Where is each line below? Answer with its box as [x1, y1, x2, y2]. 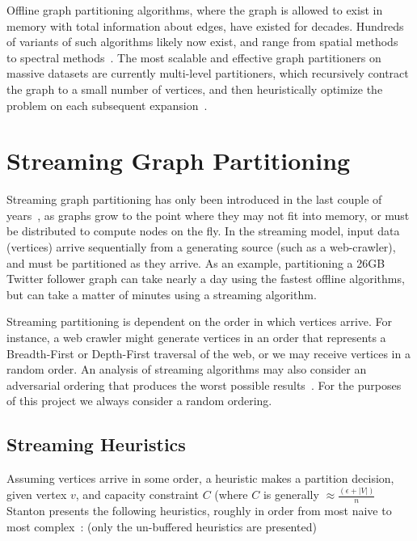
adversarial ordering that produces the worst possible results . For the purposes [6, 376, 402, 393]
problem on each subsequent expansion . [6, 96, 208, 113]
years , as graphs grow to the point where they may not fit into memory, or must [6, 206, 410, 223]
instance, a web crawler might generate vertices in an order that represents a [6, 329, 386, 346]
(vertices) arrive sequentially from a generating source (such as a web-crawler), [6, 239, 396, 256]
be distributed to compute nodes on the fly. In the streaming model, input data [6, 222, 400, 239]
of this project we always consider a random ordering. [6, 392, 272, 409]
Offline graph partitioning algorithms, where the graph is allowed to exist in [6, 2, 383, 18]
